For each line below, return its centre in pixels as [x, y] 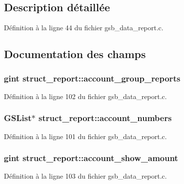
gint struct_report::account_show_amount [91, 158]
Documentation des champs [75, 54]
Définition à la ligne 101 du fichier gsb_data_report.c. [85, 136]
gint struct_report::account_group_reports [92, 78]
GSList [18, 118]
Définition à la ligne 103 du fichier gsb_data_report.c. [85, 176]
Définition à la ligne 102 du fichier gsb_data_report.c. [85, 96]
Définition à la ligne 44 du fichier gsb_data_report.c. [84, 28]
